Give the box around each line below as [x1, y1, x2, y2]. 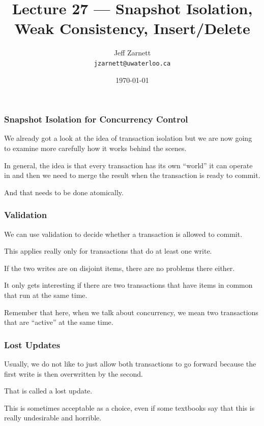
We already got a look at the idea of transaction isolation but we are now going [4, 133, 252, 143]
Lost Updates [4, 338, 61, 351]
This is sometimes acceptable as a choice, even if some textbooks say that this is [4, 402, 255, 413]
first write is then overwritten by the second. [4, 368, 143, 379]
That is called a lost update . [4, 385, 93, 396]
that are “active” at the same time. [4, 317, 113, 327]
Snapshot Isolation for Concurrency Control [4, 113, 188, 126]
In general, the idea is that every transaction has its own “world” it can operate [4, 160, 253, 170]
